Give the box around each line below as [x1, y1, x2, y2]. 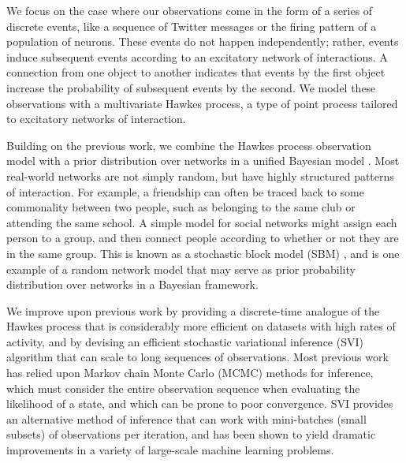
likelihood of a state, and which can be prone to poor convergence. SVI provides [6, 395, 393, 412]
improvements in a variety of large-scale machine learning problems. [6, 442, 334, 458]
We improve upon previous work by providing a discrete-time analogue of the [6, 302, 380, 319]
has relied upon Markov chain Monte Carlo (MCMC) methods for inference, [6, 364, 374, 381]
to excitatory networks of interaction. [6, 110, 186, 127]
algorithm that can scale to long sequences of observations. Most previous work [6, 349, 389, 365]
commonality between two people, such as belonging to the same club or [6, 199, 356, 215]
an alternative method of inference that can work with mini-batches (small [6, 410, 367, 427]
